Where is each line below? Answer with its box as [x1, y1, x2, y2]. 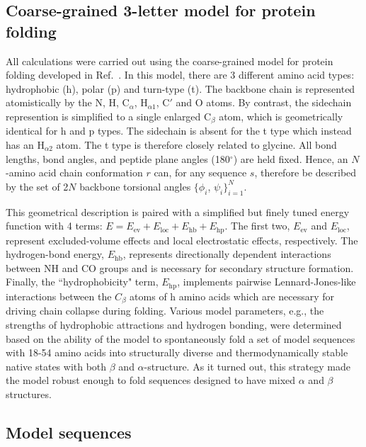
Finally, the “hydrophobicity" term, [6, 274, 159, 289]
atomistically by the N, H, [6, 95, 119, 110]
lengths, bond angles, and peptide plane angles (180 [6, 151, 230, 166]
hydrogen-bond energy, [6, 247, 104, 261]
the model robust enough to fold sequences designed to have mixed [6, 373, 296, 387]
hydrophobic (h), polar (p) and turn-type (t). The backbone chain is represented [6, 81, 355, 96]
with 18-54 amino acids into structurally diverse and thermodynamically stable [6, 345, 348, 360]
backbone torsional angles [79, 179, 191, 193]
